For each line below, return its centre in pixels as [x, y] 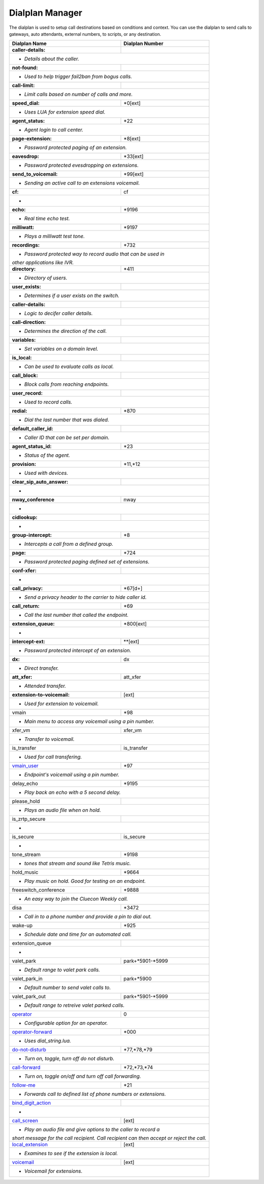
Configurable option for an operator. [66, 1023]
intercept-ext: [29, 642]
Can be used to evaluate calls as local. [69, 367]
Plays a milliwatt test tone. [55, 236]
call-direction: [29, 322]
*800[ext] [135, 624]
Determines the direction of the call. [66, 331]
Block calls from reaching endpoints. [67, 384]
